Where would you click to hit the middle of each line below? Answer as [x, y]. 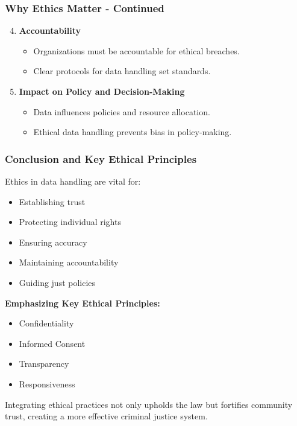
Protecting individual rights [70, 222]
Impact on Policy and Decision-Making [102, 91]
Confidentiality [46, 323]
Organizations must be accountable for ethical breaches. [136, 50]
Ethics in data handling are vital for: [73, 181]
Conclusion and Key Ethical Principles [101, 158]
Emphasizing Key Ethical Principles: [83, 303]
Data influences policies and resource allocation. [122, 111]
